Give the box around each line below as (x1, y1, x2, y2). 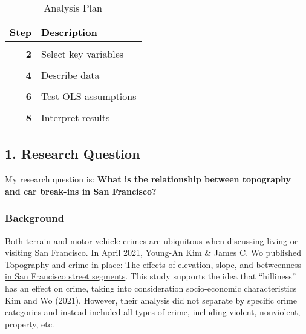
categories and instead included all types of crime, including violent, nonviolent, (5, 306, 301, 318)
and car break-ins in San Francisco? (5, 184, 157, 197)
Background (5, 210, 65, 225)
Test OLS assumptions (41, 89, 137, 103)
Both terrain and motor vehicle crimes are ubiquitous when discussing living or (5, 234, 298, 247)
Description (41, 25, 97, 39)
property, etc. (5, 317, 54, 330)
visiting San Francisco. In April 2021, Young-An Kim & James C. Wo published (5, 246, 302, 259)
